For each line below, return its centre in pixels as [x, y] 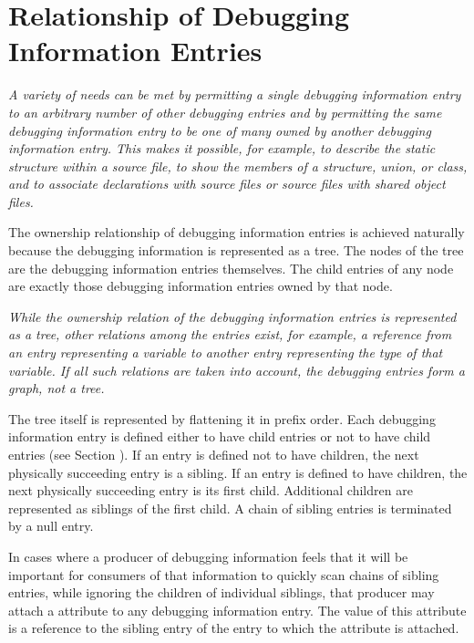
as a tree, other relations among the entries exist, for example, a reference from [230, 334]
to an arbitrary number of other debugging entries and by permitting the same [225, 112]
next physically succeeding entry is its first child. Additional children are [211, 490]
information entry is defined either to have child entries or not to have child [220, 436]
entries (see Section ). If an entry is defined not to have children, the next [214, 454]
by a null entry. [51, 526]
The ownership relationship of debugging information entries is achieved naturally [237, 232]
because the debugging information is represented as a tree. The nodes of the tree [236, 250]
